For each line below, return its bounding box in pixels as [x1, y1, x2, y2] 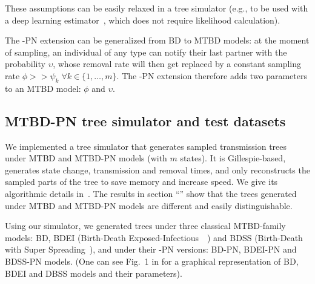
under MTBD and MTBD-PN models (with [5, 152, 167, 164]
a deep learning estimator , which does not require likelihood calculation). [5, 13, 280, 26]
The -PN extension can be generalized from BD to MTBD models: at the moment [5, 34, 310, 47]
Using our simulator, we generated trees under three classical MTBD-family [5, 219, 286, 232]
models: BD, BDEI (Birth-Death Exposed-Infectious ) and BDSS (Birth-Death [5, 231, 303, 244]
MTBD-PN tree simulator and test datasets [5, 111, 286, 130]
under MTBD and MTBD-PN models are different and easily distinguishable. [5, 199, 293, 211]
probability [5, 57, 45, 70]
